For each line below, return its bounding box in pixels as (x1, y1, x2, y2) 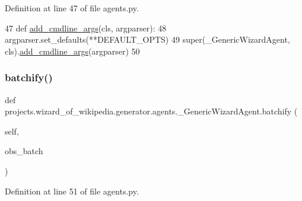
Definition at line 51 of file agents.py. (5, 184, 139, 197)
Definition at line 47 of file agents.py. (5, 2, 139, 14)
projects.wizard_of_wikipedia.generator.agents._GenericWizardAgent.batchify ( (5, 105, 298, 117)
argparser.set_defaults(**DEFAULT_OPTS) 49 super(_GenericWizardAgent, (5, 33, 290, 46)
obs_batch (5, 145, 43, 157)
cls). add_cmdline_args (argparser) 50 (5, 44, 140, 57)
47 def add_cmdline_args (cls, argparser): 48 (5, 21, 167, 34)
